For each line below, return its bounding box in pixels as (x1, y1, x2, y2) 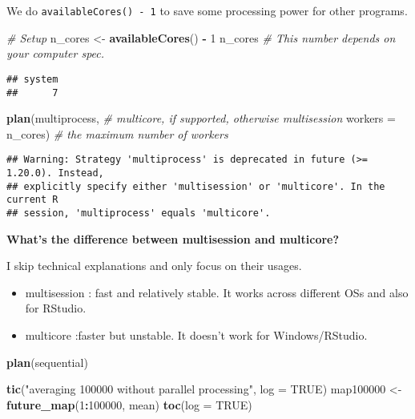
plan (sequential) (6, 353, 88, 370)
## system (6, 73, 58, 85)
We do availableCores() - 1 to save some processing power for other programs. (6, 2, 408, 18)
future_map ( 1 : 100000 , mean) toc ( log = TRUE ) (6, 396, 252, 413)
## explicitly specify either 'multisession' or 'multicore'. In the (6, 180, 385, 192)
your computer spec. (6, 45, 105, 62)
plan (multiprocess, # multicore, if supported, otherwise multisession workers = (6, 110, 396, 127)
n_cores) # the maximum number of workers (6, 125, 228, 142)
